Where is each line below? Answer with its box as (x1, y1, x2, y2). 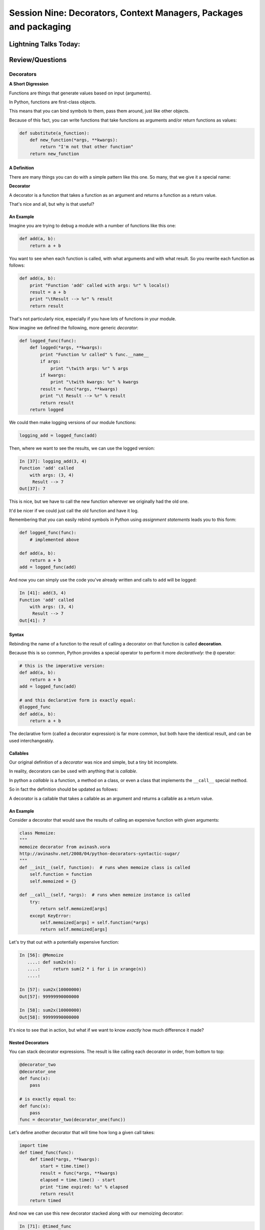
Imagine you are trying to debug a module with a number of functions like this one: (9, 223, 176, 229)
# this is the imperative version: (19, 663, 105, 669)
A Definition (9, 165, 34, 171)
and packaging (9, 21, 71, 32)
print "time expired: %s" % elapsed (40, 1184, 129, 1190)
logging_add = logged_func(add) (19, 432, 98, 438)
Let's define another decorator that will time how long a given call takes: (9, 1130, 155, 1136)
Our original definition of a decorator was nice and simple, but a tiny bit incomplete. (9, 759, 178, 765)
